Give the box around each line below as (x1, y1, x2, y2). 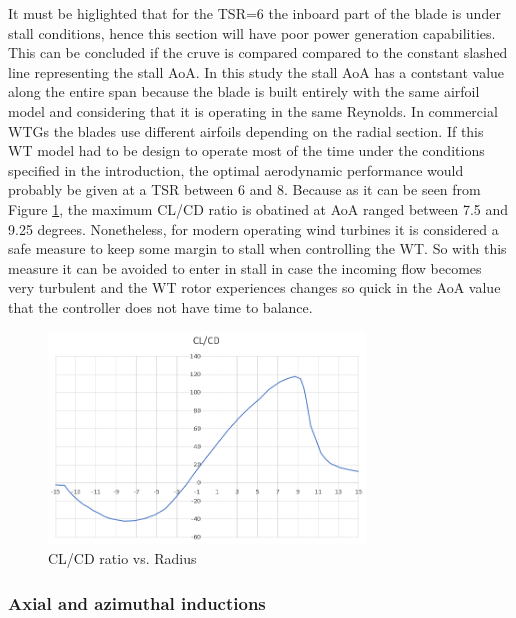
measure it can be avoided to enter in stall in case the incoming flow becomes (8, 257, 482, 278)
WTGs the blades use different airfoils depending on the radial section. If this (8, 120, 484, 141)
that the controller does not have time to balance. (8, 296, 313, 317)
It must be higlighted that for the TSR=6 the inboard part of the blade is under (8, 3, 501, 23)
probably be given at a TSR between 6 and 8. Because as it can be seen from (8, 179, 481, 200)
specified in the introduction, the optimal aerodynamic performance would (8, 159, 464, 180)
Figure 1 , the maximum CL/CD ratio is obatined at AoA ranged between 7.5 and (8, 198, 509, 219)
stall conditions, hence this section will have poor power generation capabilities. (8, 22, 496, 43)
